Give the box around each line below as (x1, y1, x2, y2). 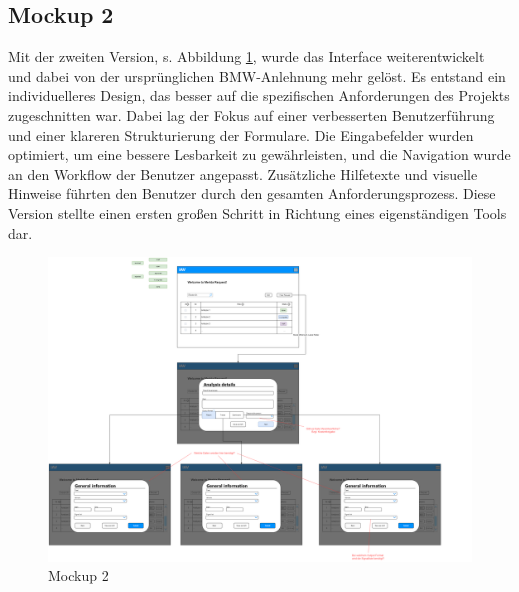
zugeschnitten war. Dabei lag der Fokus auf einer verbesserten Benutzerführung (8, 104, 495, 125)
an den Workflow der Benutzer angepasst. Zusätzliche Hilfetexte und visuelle (8, 163, 478, 184)
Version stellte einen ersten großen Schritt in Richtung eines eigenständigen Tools (8, 202, 507, 223)
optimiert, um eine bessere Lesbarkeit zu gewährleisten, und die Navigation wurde (8, 144, 511, 165)
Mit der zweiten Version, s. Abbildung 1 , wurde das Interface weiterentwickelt (8, 46, 485, 67)
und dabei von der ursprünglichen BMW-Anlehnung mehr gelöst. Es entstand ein (8, 65, 506, 86)
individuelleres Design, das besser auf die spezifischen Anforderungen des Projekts (8, 85, 510, 106)
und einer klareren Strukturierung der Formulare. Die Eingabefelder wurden (8, 124, 474, 145)
